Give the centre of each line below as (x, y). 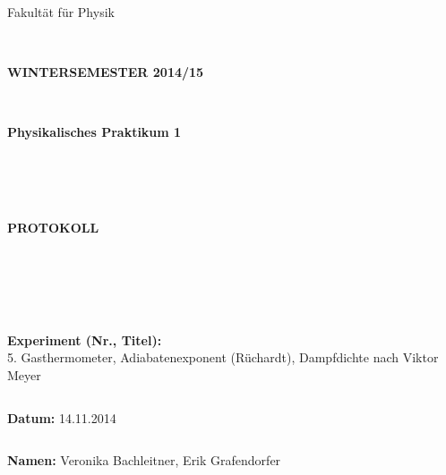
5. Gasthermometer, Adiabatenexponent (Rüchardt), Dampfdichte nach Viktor (223, 357)
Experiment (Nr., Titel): (85, 339)
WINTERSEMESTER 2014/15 (106, 72)
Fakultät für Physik (61, 12)
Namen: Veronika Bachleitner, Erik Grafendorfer (144, 460)
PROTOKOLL (53, 227)
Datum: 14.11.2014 (62, 417)
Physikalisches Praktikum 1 (94, 132)
